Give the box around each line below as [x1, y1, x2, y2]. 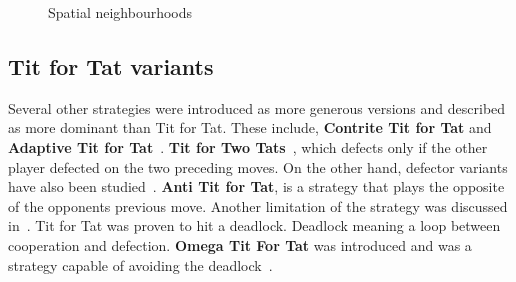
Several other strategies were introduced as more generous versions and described [8, 97, 506, 118]
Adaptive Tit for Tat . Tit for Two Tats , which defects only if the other [8, 136, 488, 157]
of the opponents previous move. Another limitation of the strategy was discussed [8, 195, 508, 216]
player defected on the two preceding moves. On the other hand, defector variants [8, 156, 508, 177]
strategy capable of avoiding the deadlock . [8, 254, 273, 275]
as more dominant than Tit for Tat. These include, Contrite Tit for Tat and [8, 117, 492, 138]
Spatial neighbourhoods [48, 2, 193, 22]
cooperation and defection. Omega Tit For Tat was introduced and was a [8, 234, 472, 255]
